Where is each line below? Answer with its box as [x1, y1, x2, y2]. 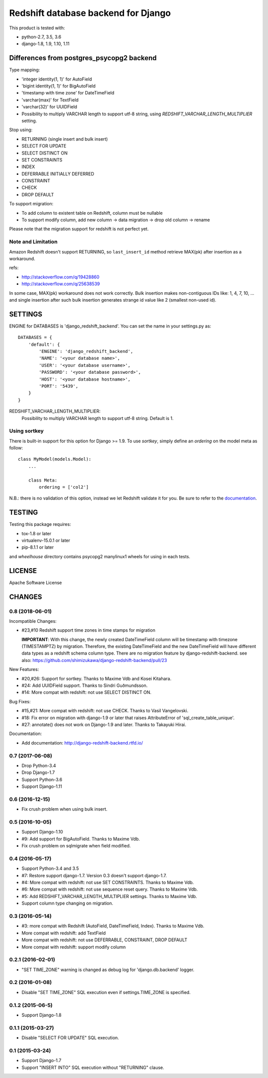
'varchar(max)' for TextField [21, 97, 79, 103]
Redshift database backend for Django [9, 7, 171, 18]
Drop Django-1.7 [21, 769, 55, 775]
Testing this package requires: [9, 521, 71, 527]
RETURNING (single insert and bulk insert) [21, 136, 108, 142]
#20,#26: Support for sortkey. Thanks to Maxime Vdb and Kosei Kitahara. [21, 675, 172, 681]
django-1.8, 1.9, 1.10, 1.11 [21, 41, 69, 47]
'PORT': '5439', [39, 383, 78, 389]
